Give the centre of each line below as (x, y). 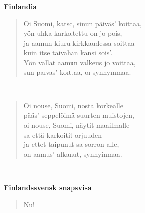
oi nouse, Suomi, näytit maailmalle (76, 124)
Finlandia (21, 6)
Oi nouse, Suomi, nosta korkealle (73, 105)
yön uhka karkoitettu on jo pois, (73, 33)
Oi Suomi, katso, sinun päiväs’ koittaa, (82, 23)
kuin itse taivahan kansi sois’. (68, 52)
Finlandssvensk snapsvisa (48, 187)
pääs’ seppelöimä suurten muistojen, (79, 115)
